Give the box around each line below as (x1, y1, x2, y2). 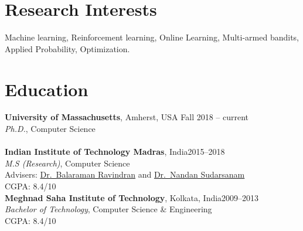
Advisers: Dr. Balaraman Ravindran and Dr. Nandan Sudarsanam (5, 168, 245, 181)
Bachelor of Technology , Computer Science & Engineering (5, 203, 212, 215)
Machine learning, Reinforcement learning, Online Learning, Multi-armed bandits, (5, 31, 299, 43)
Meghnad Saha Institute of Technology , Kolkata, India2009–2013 (5, 191, 259, 203)
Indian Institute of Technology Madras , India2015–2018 (5, 145, 225, 158)
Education (5, 77, 88, 101)
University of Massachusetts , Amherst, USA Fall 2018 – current (5, 111, 249, 123)
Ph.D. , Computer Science (5, 123, 96, 135)
